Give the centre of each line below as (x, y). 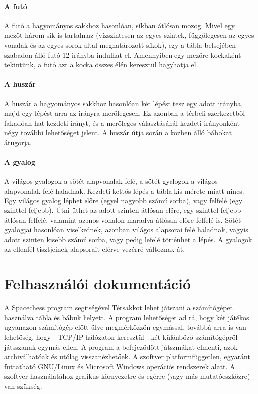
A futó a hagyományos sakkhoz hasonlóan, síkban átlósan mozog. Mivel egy (120, 25)
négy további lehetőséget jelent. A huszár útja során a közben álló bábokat (118, 132)
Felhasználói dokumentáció (98, 284)
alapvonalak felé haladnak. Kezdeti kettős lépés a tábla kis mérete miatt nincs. (124, 190)
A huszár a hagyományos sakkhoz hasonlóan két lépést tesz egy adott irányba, (124, 103)
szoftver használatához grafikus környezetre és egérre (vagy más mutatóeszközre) (127, 376)
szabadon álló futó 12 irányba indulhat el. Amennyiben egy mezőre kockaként (123, 55)
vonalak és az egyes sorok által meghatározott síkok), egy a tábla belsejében (120, 45)
